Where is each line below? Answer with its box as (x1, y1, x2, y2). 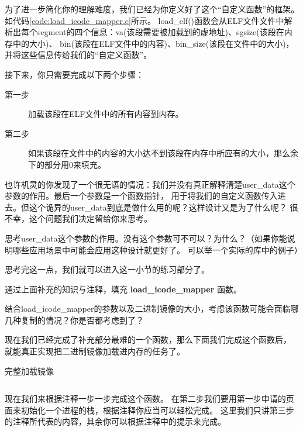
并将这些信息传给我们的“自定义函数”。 (5, 49, 152, 61)
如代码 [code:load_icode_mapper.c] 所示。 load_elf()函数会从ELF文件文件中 (5, 14, 284, 26)
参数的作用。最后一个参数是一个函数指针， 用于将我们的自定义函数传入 (5, 189, 278, 202)
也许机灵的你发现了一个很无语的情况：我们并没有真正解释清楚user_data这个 (5, 178, 295, 190)
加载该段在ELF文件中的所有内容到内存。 (28, 108, 184, 120)
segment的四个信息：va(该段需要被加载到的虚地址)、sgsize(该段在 (37, 26, 284, 38)
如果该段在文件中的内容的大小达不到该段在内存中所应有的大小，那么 (28, 147, 290, 159)
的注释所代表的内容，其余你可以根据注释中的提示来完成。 (5, 415, 226, 427)
